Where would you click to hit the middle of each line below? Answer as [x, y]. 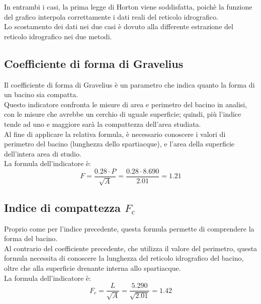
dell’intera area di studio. [43, 153]
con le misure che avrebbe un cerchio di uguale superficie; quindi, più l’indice [123, 114]
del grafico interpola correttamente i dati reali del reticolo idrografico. [111, 16]
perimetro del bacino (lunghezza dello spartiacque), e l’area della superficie [119, 144]
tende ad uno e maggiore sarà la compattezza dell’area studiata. [103, 124]
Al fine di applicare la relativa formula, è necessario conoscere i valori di [115, 134]
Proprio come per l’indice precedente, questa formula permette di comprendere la [129, 228]
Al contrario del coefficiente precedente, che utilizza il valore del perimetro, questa [131, 248]
